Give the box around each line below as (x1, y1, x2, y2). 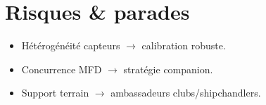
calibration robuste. (141, 38, 226, 53)
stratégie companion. (123, 61, 213, 76)
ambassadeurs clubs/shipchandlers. (110, 85, 261, 100)
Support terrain (21, 85, 89, 100)
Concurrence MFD (21, 61, 102, 76)
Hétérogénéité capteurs (21, 38, 120, 53)
